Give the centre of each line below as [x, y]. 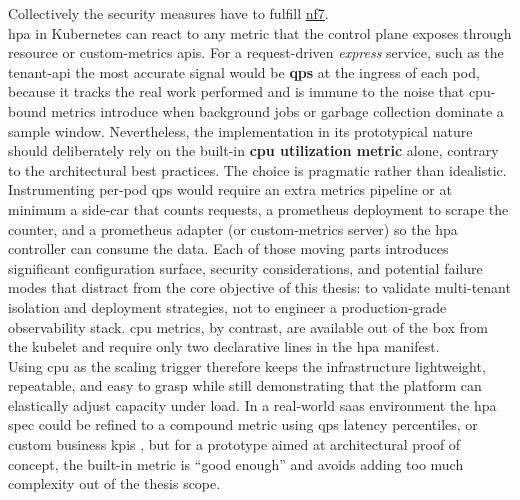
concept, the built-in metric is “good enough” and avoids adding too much [236, 463]
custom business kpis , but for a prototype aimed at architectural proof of [234, 444]
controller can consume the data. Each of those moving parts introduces [228, 248]
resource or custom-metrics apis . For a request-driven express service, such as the [256, 52]
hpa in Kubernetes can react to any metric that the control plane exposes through [260, 32]
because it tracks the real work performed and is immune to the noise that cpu [249, 91]
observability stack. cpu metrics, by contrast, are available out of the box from [248, 326]
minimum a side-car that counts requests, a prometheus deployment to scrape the [258, 208]
